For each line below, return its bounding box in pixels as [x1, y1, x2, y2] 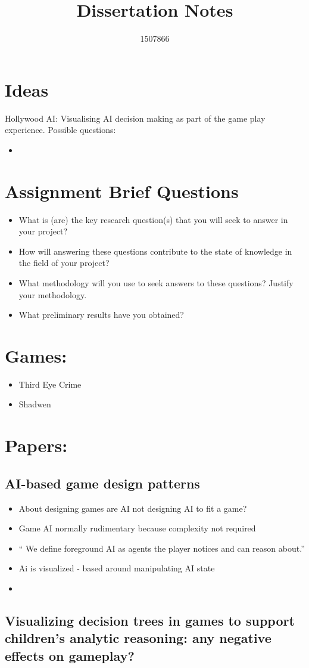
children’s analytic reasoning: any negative [5, 629, 271, 647]
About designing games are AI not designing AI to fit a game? [18, 502, 247, 514]
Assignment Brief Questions [5, 178, 239, 203]
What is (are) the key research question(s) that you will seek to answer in [18, 213, 288, 225]
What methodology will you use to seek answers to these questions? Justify [18, 276, 294, 289]
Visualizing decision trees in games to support [5, 611, 295, 629]
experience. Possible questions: [5, 123, 116, 136]
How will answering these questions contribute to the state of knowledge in [18, 245, 292, 257]
